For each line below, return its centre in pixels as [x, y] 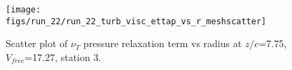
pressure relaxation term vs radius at [163, 43]
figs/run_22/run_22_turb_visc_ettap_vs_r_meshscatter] [136, 21]
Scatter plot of [37, 43]
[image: [23, 10]
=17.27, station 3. [63, 56]
